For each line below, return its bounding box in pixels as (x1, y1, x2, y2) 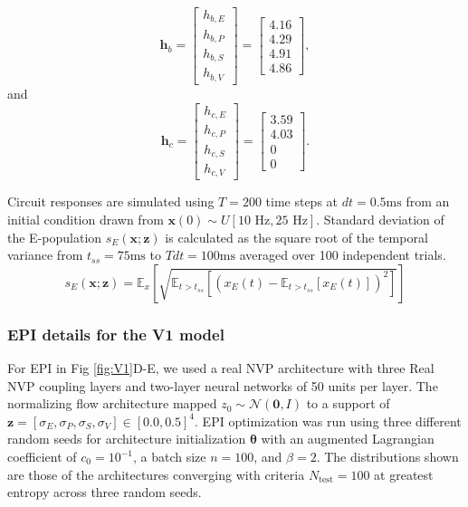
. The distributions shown (316, 447, 459, 466)
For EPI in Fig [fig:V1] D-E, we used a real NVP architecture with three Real (7, 359, 435, 378)
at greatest (374, 464, 434, 483)
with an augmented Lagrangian (261, 429, 435, 448)
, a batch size (132, 447, 206, 466)
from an (406, 192, 450, 211)
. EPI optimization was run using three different (195, 411, 462, 430)
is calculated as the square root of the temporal (165, 227, 428, 246)
